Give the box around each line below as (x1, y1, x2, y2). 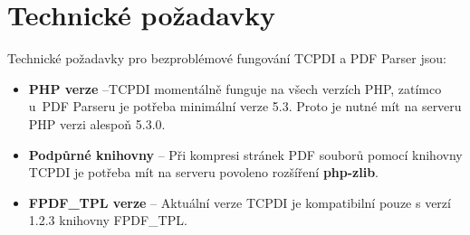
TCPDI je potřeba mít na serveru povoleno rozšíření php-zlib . (28, 163, 379, 182)
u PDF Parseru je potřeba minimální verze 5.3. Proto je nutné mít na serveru (28, 97, 462, 116)
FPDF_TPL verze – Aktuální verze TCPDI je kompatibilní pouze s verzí (28, 193, 451, 211)
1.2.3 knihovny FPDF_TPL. (28, 211, 187, 230)
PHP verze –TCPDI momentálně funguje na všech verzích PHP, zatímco (28, 79, 442, 98)
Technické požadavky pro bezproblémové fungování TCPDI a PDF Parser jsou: (7, 49, 446, 68)
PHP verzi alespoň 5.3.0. (28, 114, 166, 133)
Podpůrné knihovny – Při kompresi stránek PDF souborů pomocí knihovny (28, 145, 463, 164)
